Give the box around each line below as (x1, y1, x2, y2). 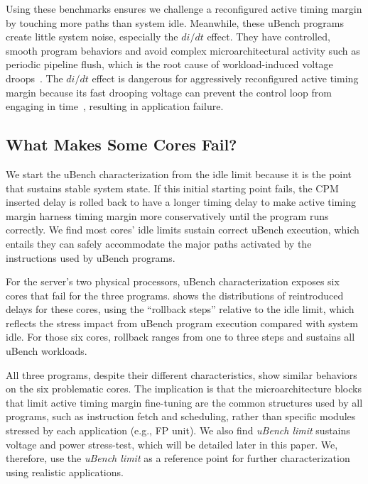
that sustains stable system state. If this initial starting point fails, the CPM (6, 180, 339, 195)
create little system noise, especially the (6, 29, 178, 44)
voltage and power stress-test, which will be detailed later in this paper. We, (6, 436, 338, 451)
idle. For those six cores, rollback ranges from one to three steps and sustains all (6, 329, 355, 344)
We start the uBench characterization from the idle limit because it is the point (6, 166, 352, 181)
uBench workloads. (6, 343, 87, 358)
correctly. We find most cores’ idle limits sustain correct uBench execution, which (6, 222, 359, 237)
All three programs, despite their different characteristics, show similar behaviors (6, 367, 357, 382)
